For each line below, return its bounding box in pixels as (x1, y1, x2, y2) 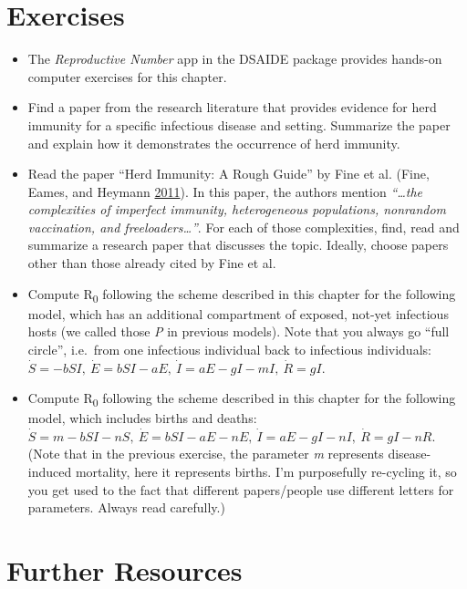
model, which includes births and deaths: (27, 408, 257, 428)
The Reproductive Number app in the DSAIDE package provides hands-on (27, 49, 442, 68)
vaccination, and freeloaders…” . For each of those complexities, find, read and (27, 217, 460, 236)
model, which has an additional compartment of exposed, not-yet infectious (27, 304, 449, 323)
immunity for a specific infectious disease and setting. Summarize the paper (27, 115, 451, 134)
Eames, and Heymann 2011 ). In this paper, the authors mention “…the (27, 181, 423, 201)
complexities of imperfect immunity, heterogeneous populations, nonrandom (27, 200, 447, 219)
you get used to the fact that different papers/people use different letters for (27, 480, 454, 499)
